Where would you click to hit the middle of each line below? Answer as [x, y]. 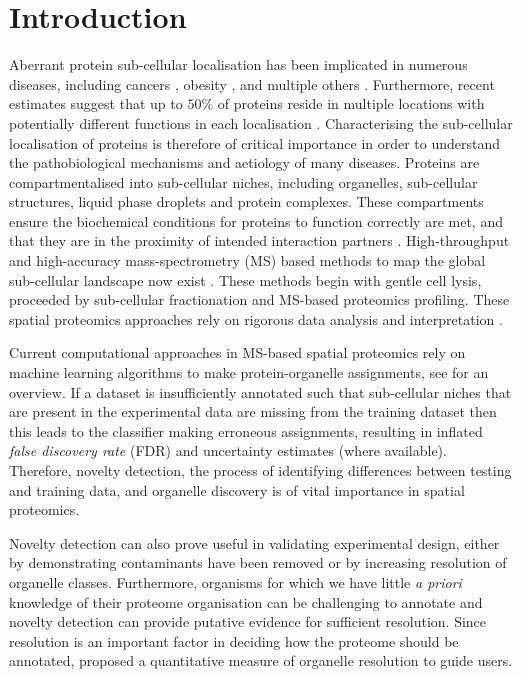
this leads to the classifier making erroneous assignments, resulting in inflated [246, 430]
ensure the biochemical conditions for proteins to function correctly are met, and [256, 220]
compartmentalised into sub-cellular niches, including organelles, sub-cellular [243, 181]
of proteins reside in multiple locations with [351, 103]
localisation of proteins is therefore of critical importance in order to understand [255, 142]
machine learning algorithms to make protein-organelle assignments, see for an [249, 372]
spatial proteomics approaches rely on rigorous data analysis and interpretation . [256, 318]
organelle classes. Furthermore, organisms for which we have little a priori [235, 581]
